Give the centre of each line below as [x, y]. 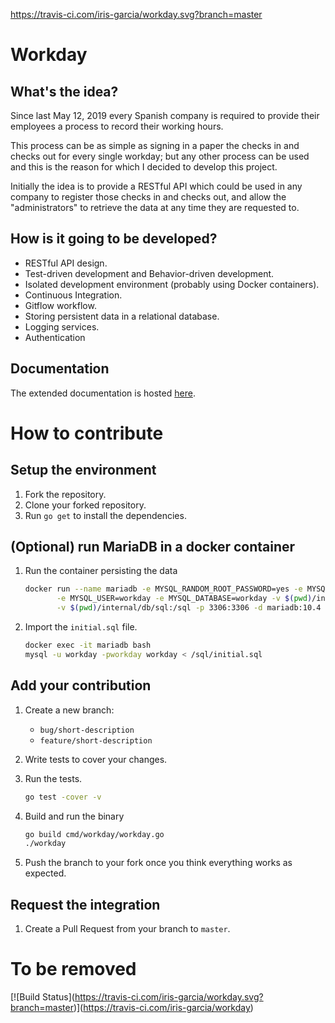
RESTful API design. [66, 263]
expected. [45, 873]
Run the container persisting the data [101, 571]
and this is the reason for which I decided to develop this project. [144, 167]
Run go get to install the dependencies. [105, 515]
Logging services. [62, 326]
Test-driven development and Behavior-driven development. [149, 273]
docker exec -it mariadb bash [88, 645]
